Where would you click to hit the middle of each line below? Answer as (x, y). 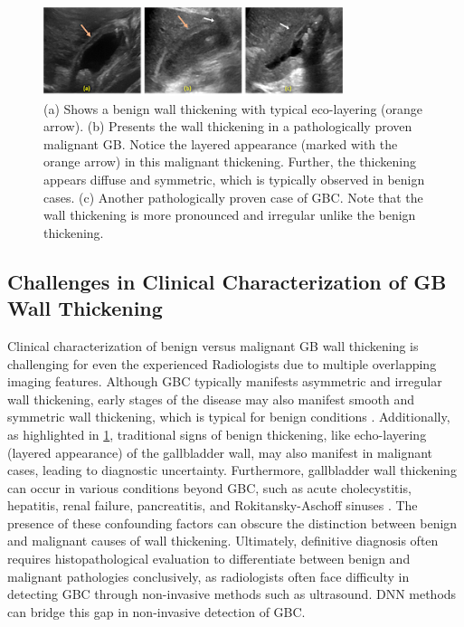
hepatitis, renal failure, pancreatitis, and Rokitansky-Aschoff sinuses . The (213, 505)
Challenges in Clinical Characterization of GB (227, 281)
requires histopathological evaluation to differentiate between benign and (209, 559)
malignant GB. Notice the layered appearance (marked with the (221, 143)
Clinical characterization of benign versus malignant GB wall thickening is (213, 345)
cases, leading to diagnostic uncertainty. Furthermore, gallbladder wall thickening (232, 470)
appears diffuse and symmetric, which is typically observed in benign (234, 179)
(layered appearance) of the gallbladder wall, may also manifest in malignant (220, 452)
